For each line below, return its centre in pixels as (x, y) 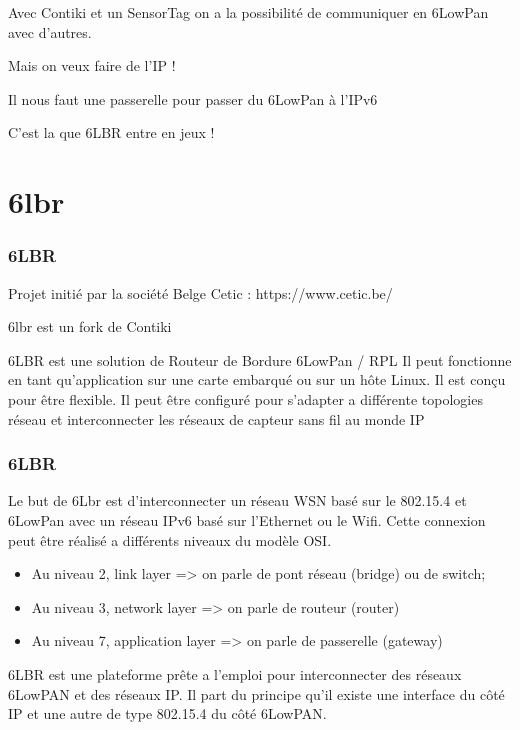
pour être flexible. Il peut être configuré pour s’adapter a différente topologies (245, 398)
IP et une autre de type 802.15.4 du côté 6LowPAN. (167, 713)
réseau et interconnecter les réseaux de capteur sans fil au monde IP (216, 418)
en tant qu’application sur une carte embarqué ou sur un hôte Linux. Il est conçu (257, 379)
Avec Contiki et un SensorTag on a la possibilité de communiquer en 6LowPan (248, 12)
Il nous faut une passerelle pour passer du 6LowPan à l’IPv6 (193, 98)
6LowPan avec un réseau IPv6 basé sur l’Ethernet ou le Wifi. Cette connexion (247, 519)
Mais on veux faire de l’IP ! (92, 65)
